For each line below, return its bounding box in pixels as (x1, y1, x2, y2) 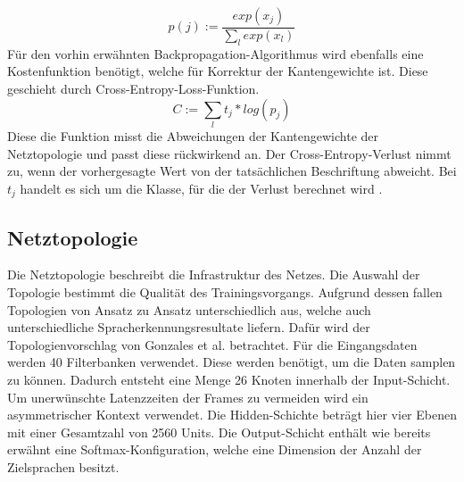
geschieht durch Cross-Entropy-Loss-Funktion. (7, 79, 260, 98)
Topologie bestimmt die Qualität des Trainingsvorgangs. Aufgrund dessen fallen (7, 282, 443, 301)
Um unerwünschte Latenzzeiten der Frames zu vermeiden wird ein (7, 387, 369, 406)
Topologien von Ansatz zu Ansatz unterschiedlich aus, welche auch (7, 300, 371, 319)
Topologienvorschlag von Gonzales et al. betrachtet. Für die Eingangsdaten (7, 335, 418, 353)
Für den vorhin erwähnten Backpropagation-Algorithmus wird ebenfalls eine (7, 44, 424, 62)
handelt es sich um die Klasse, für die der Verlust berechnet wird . (20, 179, 383, 197)
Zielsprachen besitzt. (7, 457, 120, 476)
